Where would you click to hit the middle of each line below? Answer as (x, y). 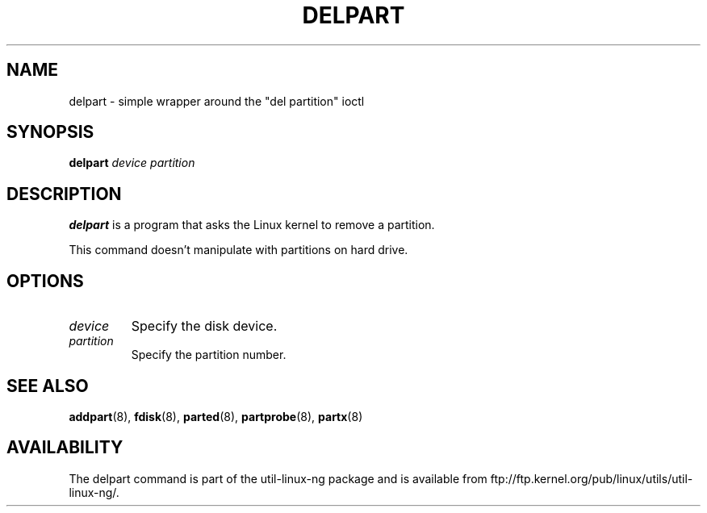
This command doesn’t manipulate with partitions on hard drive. (238, 250)
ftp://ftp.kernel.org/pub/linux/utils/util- (592, 478)
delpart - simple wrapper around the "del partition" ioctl (217, 101)
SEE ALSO (48, 386)
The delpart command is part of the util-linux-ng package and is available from (278, 478)
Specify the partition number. (209, 355)
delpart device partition (132, 163)
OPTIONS (45, 281)
